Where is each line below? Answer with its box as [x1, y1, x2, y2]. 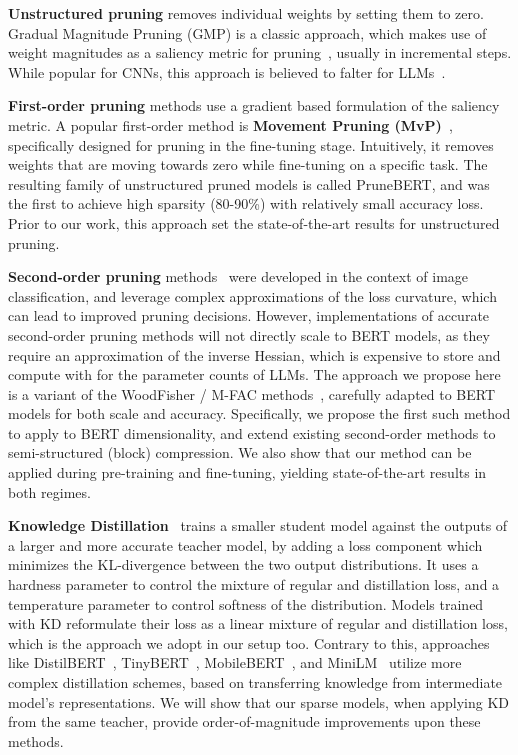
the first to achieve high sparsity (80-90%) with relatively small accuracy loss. [8, 193, 484, 214]
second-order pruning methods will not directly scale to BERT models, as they [8, 324, 490, 345]
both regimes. [8, 481, 91, 502]
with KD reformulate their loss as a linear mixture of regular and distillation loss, [8, 613, 508, 634]
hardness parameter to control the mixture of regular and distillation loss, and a [8, 574, 500, 595]
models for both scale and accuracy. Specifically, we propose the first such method [8, 403, 511, 424]
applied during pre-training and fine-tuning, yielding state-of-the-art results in [8, 462, 487, 483]
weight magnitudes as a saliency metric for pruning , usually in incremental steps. [8, 42, 512, 63]
